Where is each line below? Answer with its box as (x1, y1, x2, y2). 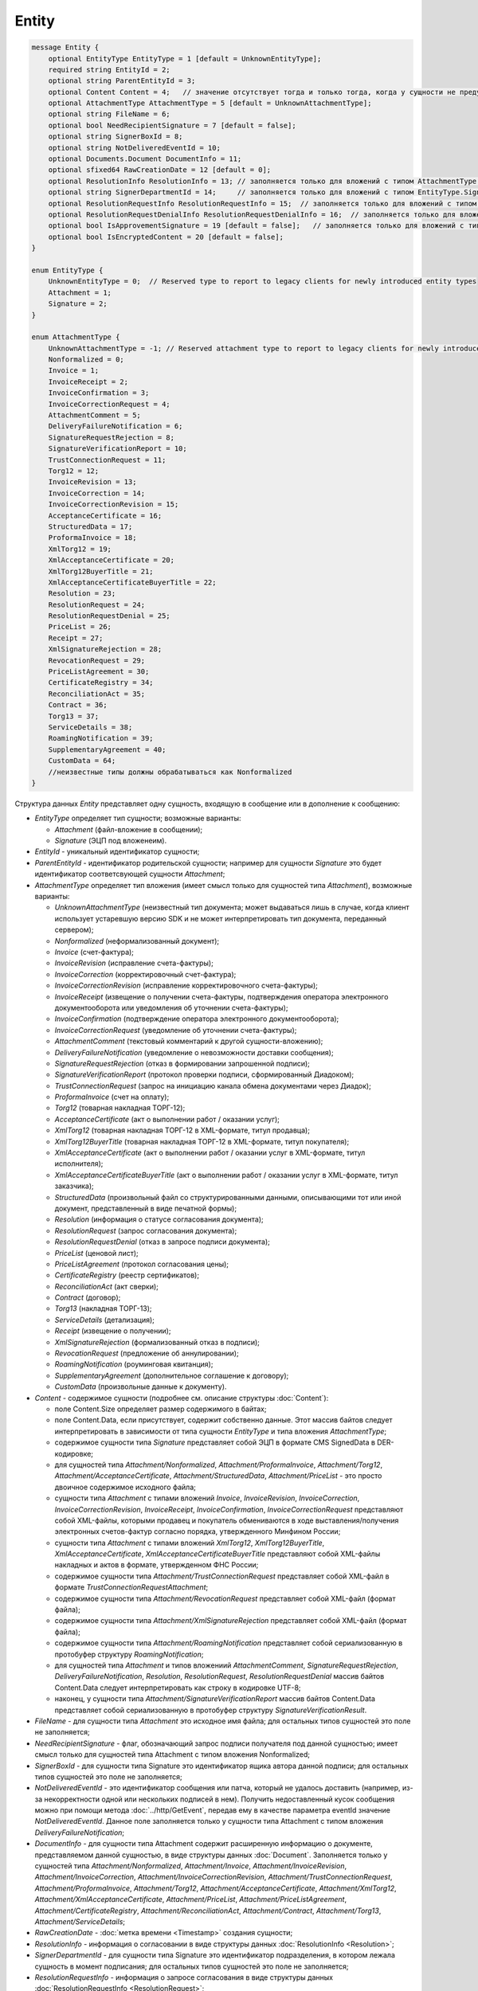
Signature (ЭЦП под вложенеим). (54, 836, 167, 846)
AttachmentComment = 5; (48, 411, 141, 420)
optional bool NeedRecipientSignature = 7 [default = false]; (48, 120, 296, 130)
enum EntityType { (31, 265, 104, 275)
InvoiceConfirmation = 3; (48, 389, 150, 397)
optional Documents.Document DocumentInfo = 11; (48, 155, 242, 163)
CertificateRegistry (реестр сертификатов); (54, 1270, 199, 1280)
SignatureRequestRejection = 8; (48, 432, 175, 442)
